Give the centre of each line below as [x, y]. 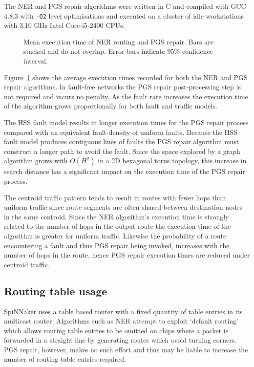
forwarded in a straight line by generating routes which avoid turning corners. [120, 340]
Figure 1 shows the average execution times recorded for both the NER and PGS [126, 77]
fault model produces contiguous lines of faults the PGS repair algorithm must [122, 141]
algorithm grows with [36, 161]
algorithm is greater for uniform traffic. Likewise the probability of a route [115, 235]
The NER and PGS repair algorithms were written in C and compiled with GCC [125, 6]
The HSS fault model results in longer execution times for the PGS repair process [126, 122]
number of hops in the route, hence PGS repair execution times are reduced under [127, 255]
